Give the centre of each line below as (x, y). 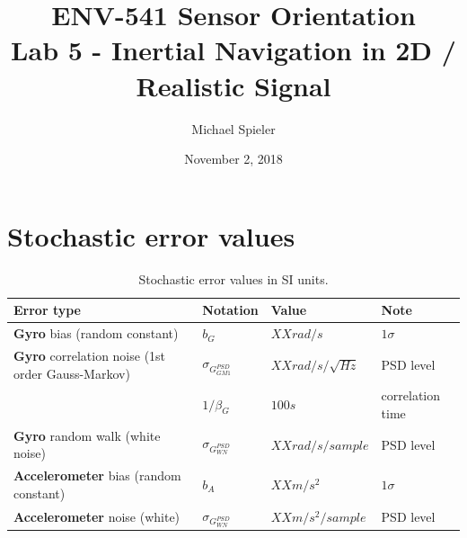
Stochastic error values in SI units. (233, 278)
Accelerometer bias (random (97, 475)
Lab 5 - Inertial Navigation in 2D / (233, 50)
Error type (47, 310)
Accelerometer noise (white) (97, 516)
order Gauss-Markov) (72, 373)
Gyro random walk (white (87, 435)
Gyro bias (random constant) (96, 333)
